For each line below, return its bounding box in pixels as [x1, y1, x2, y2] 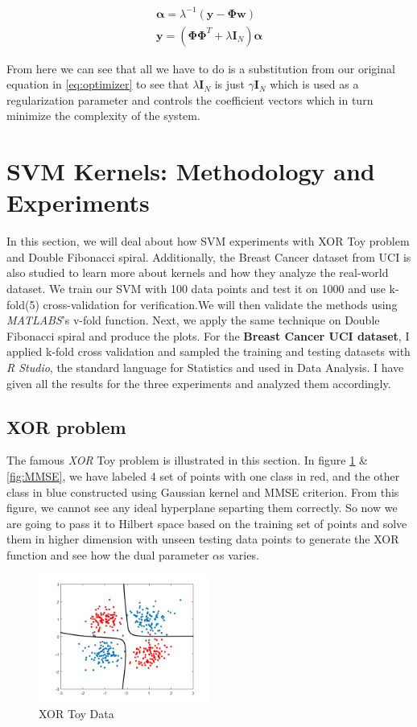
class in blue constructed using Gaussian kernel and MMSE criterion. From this [6, 483, 399, 500]
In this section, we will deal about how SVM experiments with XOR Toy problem [6, 233, 410, 250]
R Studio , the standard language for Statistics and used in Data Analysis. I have [6, 359, 404, 375]
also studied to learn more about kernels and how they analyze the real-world [6, 264, 389, 281]
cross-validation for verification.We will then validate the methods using [43, 295, 398, 312]
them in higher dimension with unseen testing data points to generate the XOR [6, 531, 399, 547]
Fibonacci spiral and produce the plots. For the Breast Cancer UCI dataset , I [6, 327, 410, 344]
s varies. [220, 546, 259, 563]
